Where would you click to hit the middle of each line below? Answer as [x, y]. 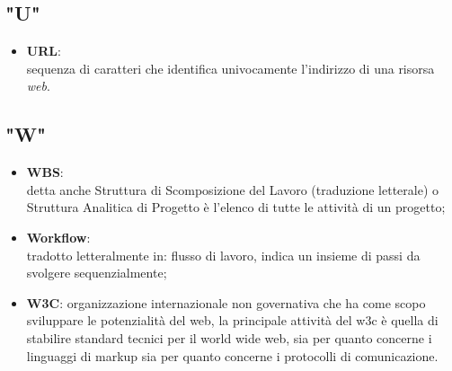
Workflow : [58, 237]
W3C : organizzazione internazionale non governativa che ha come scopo [226, 302]
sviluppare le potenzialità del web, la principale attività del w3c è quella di [232, 320]
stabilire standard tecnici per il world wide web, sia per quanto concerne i [229, 337]
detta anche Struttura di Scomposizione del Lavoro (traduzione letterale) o [233, 189]
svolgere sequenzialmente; [97, 273]
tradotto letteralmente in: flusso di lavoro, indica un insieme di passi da [223, 255]
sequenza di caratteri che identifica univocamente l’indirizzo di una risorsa [230, 68]
